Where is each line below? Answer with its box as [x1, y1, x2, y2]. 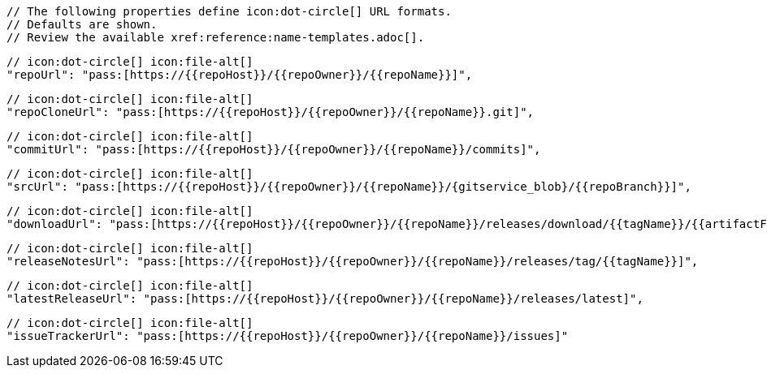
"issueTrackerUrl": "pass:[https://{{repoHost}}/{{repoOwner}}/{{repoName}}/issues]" [6, 329, 569, 342]
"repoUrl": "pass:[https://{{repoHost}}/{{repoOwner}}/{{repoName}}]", [6, 68, 473, 81]
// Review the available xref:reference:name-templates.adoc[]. [6, 31, 425, 44]
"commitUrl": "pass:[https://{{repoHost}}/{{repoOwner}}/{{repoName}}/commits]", [6, 143, 541, 156]
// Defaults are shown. [6, 18, 158, 31]
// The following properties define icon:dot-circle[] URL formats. [6, 5, 452, 18]
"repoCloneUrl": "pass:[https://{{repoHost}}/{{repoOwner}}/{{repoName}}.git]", [6, 105, 535, 118]
